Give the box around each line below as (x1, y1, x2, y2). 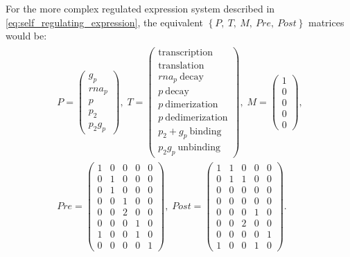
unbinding (177, 143, 220, 153)
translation (158, 60, 204, 71)
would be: (6, 28, 47, 43)
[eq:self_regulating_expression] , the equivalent (6, 15, 203, 29)
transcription (158, 47, 213, 57)
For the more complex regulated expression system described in (6, 1, 275, 15)
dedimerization (165, 113, 228, 123)
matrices (308, 15, 344, 29)
